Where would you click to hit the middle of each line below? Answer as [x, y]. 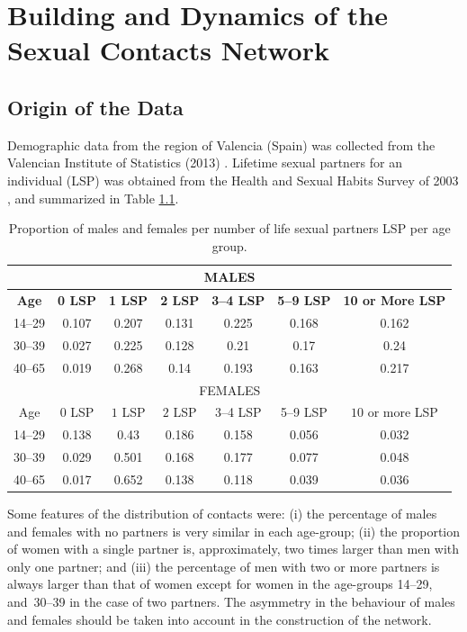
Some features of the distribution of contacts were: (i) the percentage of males [222, 514]
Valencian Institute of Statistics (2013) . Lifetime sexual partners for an [205, 163]
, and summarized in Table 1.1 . [93, 198]
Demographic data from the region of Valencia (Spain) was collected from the [221, 144]
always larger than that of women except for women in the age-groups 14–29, [220, 584]
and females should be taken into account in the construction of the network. [220, 619]
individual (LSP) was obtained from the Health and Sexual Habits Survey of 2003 [233, 180]
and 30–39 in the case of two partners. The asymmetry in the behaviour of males [231, 601]
